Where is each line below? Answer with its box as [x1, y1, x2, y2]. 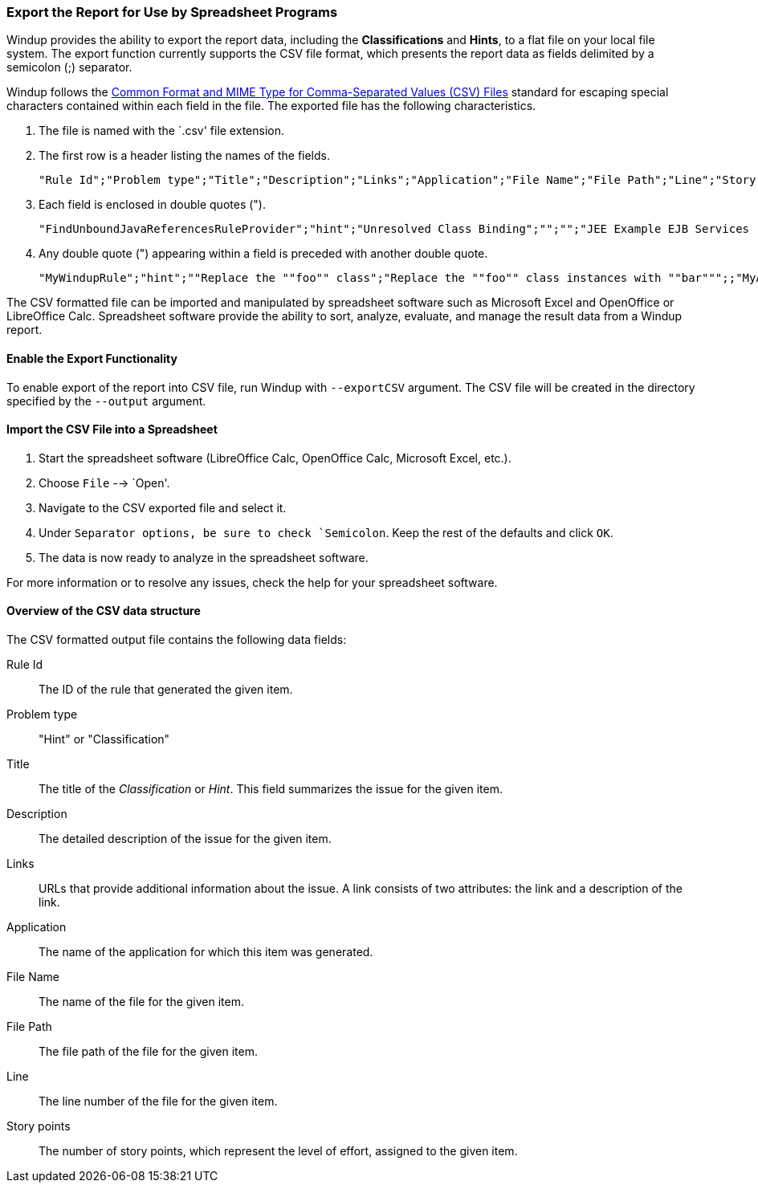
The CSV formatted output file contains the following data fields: [6, 633, 347, 647]
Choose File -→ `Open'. [39, 475, 170, 490]
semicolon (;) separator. [6, 60, 132, 75]
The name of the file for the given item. [39, 995, 245, 1009]
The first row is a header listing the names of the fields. [39, 149, 331, 163]
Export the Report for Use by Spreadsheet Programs [6, 4, 338, 20]
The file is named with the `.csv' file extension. [39, 124, 284, 138]
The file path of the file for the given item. [39, 1044, 258, 1059]
